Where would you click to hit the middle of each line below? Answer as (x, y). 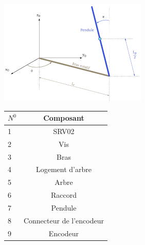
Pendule (64, 208)
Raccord (64, 195)
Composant (64, 118)
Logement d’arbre (64, 169)
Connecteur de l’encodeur (64, 220)
